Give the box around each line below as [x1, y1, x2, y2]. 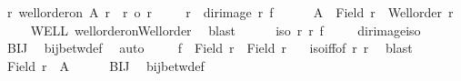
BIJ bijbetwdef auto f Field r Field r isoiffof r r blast [6, 38, 413, 57]
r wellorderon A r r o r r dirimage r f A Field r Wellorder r [6, 3, 454, 21]
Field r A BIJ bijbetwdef [6, 56, 205, 75]
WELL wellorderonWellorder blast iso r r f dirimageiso [30, 20, 421, 39]
